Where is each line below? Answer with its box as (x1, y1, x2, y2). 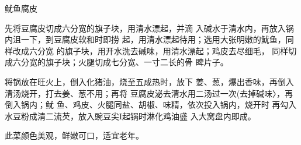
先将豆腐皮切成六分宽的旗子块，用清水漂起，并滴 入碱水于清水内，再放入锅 (5, 22, 294, 34)
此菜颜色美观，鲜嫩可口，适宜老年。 (5, 129, 144, 142)
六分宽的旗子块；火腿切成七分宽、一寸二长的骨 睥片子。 (12, 56, 229, 68)
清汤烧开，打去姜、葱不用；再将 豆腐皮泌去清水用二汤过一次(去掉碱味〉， (5, 87, 285, 99)
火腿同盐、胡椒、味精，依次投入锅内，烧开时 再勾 (97, 98, 289, 111)
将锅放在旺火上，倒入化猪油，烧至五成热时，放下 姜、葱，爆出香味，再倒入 (5, 75, 294, 87)
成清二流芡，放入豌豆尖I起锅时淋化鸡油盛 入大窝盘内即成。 (29, 109, 256, 122)
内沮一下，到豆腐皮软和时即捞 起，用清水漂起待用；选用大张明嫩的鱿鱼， (5, 33, 286, 45)
